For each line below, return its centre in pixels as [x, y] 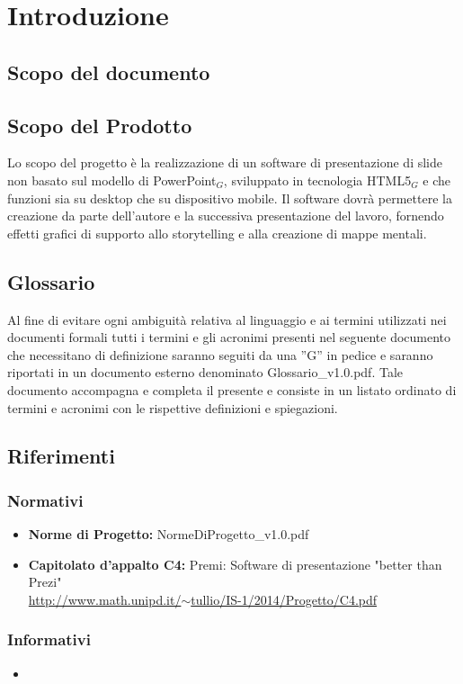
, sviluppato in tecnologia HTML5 [317, 180]
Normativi [45, 500]
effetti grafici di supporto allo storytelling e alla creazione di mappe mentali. [217, 233]
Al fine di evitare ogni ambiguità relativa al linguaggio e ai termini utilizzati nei [227, 319]
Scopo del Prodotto [100, 125]
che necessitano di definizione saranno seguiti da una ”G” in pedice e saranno [220, 354]
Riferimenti [61, 456]
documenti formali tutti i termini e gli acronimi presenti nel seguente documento [229, 337]
